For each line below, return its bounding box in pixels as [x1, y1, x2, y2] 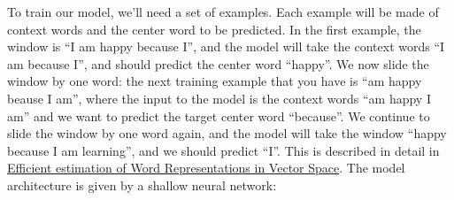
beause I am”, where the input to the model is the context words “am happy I [7, 88, 431, 107]
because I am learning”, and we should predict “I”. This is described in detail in [7, 141, 440, 159]
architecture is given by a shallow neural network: [7, 175, 277, 194]
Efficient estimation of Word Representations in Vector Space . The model [7, 158, 405, 177]
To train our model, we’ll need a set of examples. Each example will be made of [7, 3, 439, 20]
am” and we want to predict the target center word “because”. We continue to [7, 106, 430, 125]
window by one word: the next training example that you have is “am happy [7, 72, 422, 90]
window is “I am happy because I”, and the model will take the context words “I [7, 37, 445, 56]
